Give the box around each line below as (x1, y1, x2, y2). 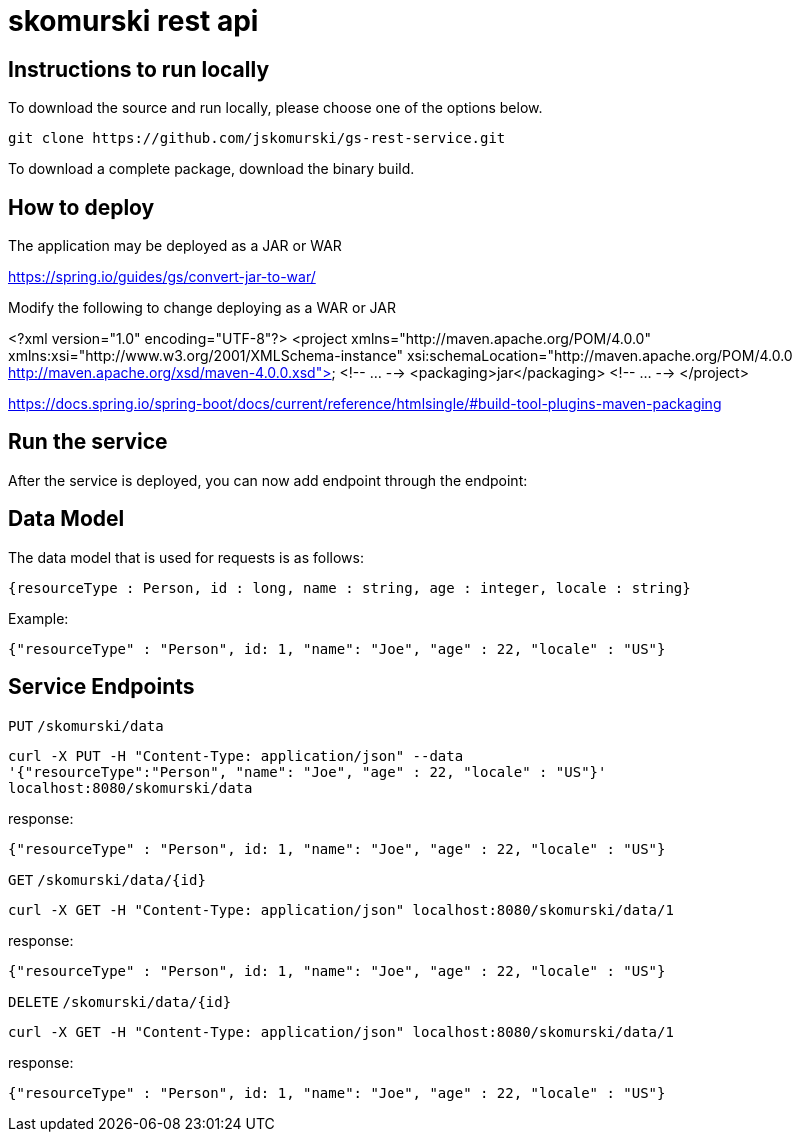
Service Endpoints (8, 674, 195, 700)
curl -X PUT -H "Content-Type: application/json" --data (8, 747, 464, 764)
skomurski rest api (8, 4, 259, 38)
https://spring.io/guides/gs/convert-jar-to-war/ (8, 268, 316, 286)
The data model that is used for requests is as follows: (8, 548, 364, 566)
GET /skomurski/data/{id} (8, 871, 206, 888)
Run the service (8, 429, 168, 455)
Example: (8, 609, 69, 627)
